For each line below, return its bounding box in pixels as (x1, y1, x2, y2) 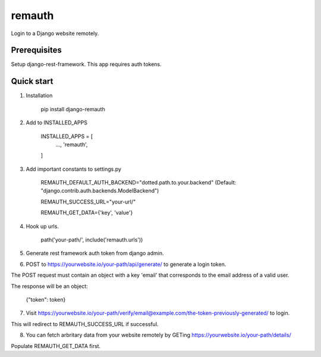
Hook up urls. (26, 223, 59, 230)
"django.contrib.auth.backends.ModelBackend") (40, 187, 159, 195)
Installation (26, 92, 53, 99)
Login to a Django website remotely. (11, 30, 99, 37)
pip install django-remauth (40, 105, 105, 112)
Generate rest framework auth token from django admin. (26, 250, 164, 257)
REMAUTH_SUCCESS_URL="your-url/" (40, 198, 136, 205)
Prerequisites (11, 45, 62, 55)
